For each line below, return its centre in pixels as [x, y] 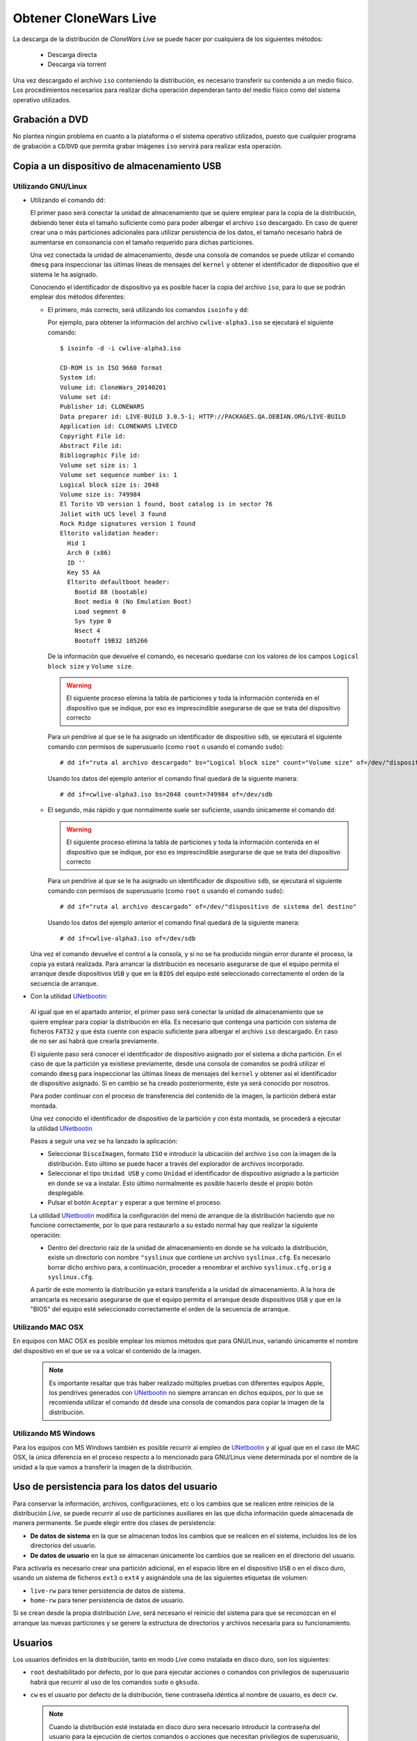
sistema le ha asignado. [64, 274]
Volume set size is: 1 [99, 465]
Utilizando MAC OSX [48, 1327]
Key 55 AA [84, 572]
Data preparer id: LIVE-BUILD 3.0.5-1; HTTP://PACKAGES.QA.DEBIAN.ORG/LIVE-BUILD [203, 416]
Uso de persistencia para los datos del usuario [115, 1487]
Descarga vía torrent [77, 64]
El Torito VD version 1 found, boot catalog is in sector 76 [166, 504]
